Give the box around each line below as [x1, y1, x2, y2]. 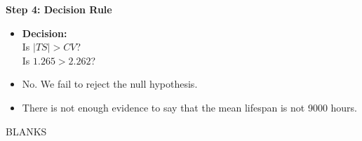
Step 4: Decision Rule [6, 2, 112, 16]
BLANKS [6, 123, 47, 138]
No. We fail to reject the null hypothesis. [22, 76, 198, 91]
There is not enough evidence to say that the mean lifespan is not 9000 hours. [22, 100, 358, 114]
